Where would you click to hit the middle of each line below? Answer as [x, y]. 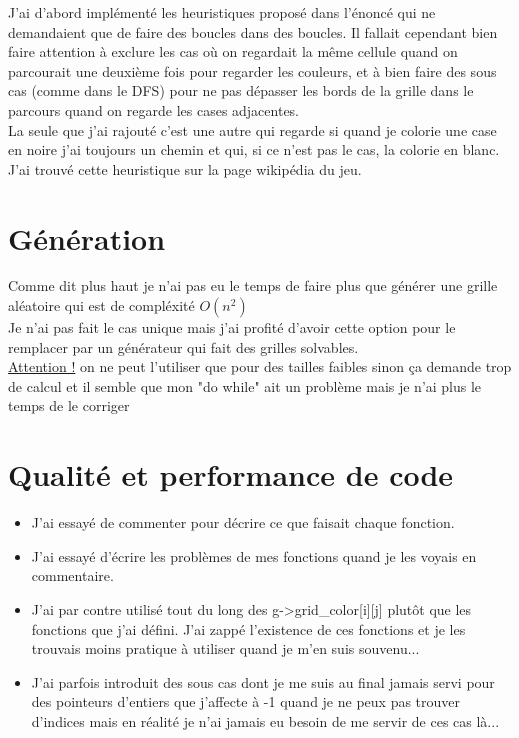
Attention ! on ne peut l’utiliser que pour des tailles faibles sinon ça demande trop [260, 366]
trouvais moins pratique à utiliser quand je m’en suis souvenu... [225, 648]
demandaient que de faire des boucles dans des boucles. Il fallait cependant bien [253, 31]
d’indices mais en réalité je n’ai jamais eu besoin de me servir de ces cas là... [265, 720]
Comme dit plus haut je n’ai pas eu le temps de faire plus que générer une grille [253, 285]
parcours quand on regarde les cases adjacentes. [154, 109]
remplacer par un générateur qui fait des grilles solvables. [183, 346]
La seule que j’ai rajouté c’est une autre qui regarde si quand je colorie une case [252, 129]
